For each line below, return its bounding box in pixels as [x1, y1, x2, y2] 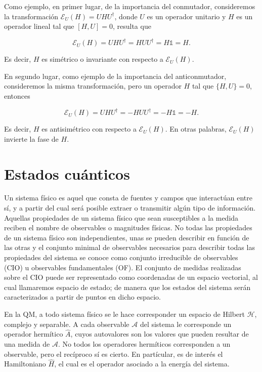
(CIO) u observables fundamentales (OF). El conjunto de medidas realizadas [4, 262, 241, 272]
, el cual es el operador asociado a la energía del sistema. [54, 358, 230, 369]
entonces [4, 91, 30, 101]
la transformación [4, 11, 59, 21]
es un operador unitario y [147, 11, 226, 21]
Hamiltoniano [4, 358, 46, 369]
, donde [114, 11, 138, 21]
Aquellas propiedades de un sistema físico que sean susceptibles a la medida [4, 212, 239, 223]
